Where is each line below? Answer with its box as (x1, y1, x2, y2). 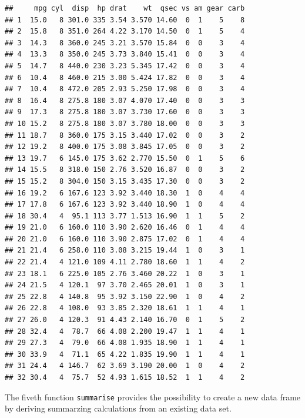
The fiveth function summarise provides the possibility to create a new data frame (5, 390, 301, 403)
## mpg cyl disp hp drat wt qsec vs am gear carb (5, 4, 245, 12)
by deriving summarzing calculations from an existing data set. (5, 402, 232, 414)
